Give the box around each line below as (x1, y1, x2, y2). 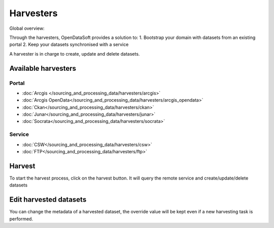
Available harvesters (9, 64, 76, 73)
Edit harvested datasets (9, 195, 87, 204)
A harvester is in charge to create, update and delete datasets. (9, 51, 140, 57)
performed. (9, 215, 33, 222)
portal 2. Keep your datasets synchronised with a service (9, 41, 129, 48)
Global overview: (9, 25, 45, 31)
